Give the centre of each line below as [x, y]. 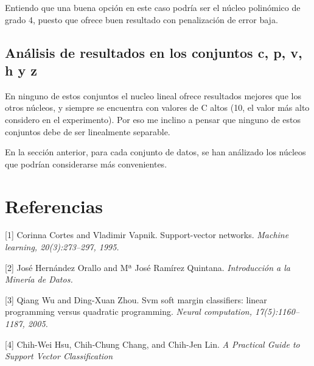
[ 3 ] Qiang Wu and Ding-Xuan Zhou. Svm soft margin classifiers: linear [136, 299]
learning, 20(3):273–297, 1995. [62, 247]
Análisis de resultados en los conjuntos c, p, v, [154, 52]
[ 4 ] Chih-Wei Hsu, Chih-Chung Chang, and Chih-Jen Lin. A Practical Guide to [152, 344]
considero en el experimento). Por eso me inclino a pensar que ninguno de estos [153, 119]
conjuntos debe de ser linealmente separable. [88, 131]
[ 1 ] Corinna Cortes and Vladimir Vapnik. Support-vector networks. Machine [147, 235]
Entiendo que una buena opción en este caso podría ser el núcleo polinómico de [153, 7]
